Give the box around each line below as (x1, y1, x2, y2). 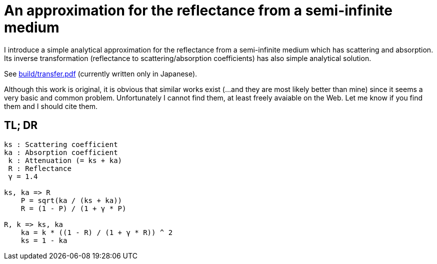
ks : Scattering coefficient (4, 140, 118, 148)
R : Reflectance (8, 164, 71, 172)
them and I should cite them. (4, 101, 98, 110)
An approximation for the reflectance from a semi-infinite (4, 2, 392, 19)
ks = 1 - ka (20, 236, 67, 244)
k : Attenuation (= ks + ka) (8, 156, 122, 164)
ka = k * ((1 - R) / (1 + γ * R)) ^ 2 (20, 228, 173, 236)
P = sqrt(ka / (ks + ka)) (20, 196, 122, 204)
